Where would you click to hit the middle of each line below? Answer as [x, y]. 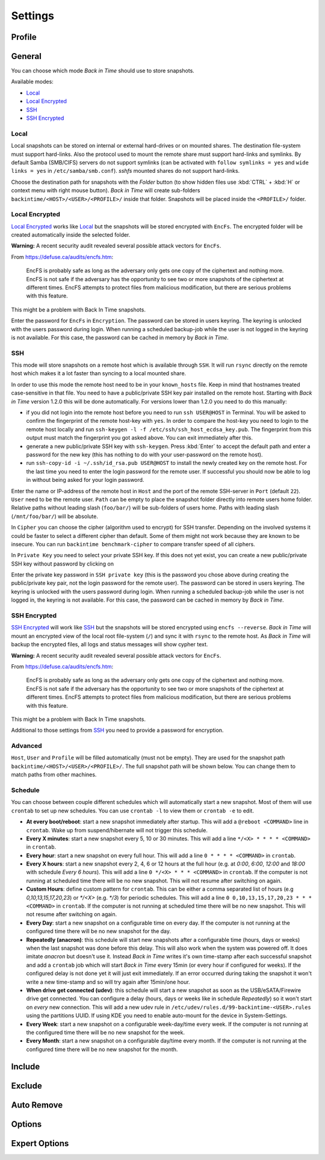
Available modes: [32, 82]
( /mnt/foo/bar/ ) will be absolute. [55, 516]
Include [26, 1066]
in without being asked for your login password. [85, 480]
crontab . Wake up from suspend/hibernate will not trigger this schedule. [117, 830]
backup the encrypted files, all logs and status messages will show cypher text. [110, 644]
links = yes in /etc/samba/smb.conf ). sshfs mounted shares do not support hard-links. [125, 171]
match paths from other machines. [54, 775]
